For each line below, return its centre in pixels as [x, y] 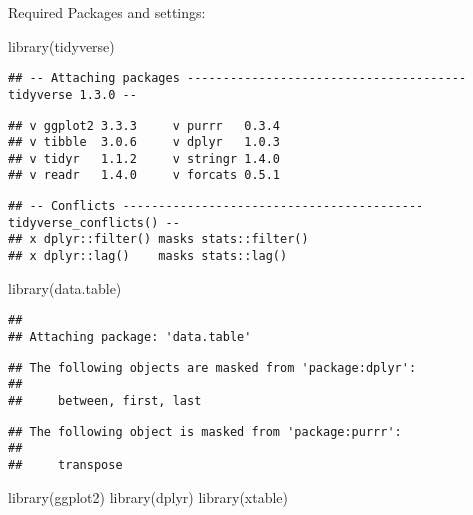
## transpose [65, 464]
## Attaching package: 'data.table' [130, 337]
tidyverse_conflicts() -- [94, 222]
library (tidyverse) [61, 45]
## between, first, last [105, 400]
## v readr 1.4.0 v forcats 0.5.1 [144, 175]
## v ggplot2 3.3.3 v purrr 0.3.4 [144, 125]
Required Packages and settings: [107, 12]
